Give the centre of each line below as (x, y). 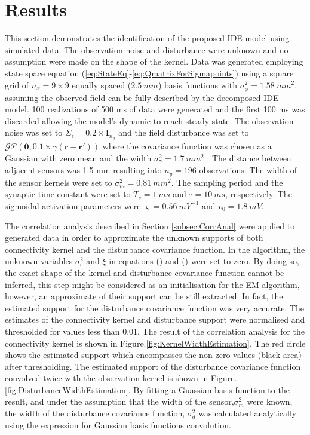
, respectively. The (259, 194)
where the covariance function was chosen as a (187, 146)
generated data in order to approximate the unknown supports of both (134, 238)
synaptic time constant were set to (68, 194)
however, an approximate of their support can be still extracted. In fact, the (144, 296)
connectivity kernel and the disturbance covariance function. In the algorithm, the (155, 249)
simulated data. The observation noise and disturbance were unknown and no (147, 49)
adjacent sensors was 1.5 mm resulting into (83, 170)
